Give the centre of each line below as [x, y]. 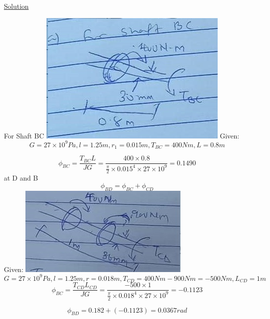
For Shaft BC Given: [122, 135]
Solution [16, 6]
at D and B [21, 178]
